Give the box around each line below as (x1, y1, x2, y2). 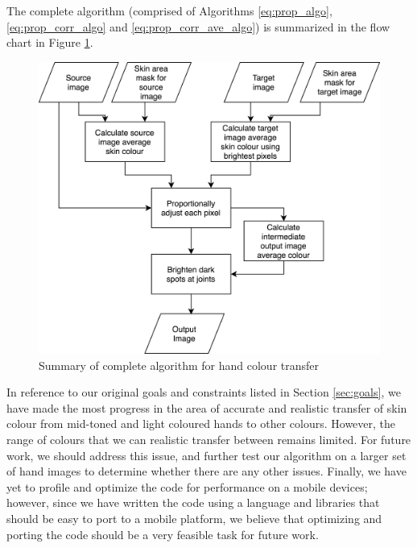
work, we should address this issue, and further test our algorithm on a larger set (6, 446, 407, 463)
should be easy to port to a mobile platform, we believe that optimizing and (6, 510, 382, 527)
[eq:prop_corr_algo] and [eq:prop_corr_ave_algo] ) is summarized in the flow (6, 18, 390, 35)
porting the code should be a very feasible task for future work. (6, 525, 319, 542)
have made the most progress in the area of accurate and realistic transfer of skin (6, 399, 407, 416)
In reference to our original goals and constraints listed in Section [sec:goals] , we (6, 384, 401, 401)
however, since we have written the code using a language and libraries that (6, 494, 380, 511)
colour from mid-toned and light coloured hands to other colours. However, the (6, 415, 396, 432)
